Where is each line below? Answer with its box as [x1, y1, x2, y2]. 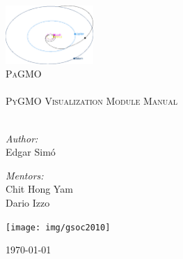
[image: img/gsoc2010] [6, 222, 111, 232]
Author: [6, 131, 38, 145]
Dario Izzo [6, 195, 50, 209]
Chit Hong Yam [6, 182, 73, 196]
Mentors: [6, 168, 44, 182]
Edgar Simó [6, 145, 56, 159]
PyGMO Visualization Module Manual [6, 94, 178, 108]
